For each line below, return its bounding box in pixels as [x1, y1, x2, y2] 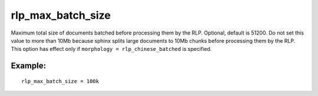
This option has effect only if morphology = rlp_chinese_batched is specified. [11, 46, 212, 53]
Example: [11, 61, 47, 71]
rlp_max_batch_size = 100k [21, 78, 100, 84]
